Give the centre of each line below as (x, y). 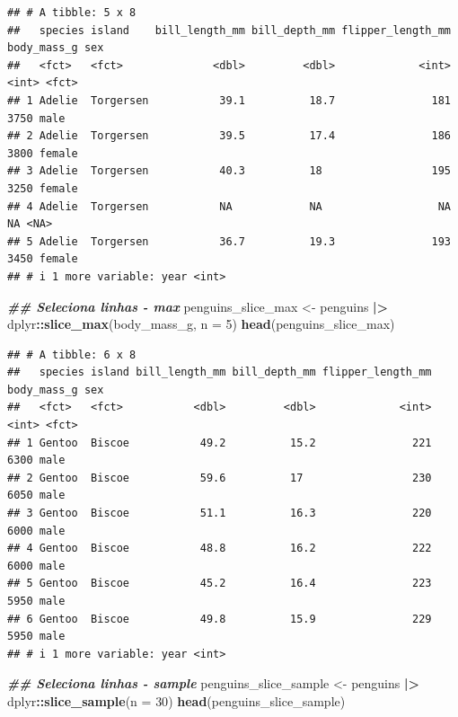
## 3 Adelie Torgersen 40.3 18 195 (229, 171)
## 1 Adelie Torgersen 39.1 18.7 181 (229, 100)
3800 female (43, 153)
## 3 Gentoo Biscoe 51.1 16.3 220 (220, 513)
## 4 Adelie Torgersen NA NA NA (229, 206)
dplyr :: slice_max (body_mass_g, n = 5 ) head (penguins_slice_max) (201, 324)
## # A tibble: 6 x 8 (72, 354)
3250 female (43, 188)
